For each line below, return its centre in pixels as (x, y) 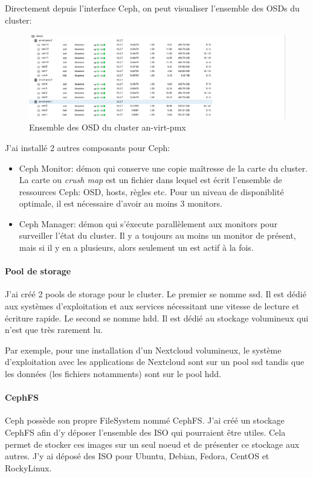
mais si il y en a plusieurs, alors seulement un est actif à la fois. (136, 247)
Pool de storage (38, 271)
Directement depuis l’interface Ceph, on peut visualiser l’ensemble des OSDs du (152, 8)
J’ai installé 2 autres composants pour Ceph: (88, 147)
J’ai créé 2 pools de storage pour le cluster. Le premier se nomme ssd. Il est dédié (156, 294)
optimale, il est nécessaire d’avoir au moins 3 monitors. (121, 203)
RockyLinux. (28, 467)
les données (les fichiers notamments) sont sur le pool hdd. (113, 374)
